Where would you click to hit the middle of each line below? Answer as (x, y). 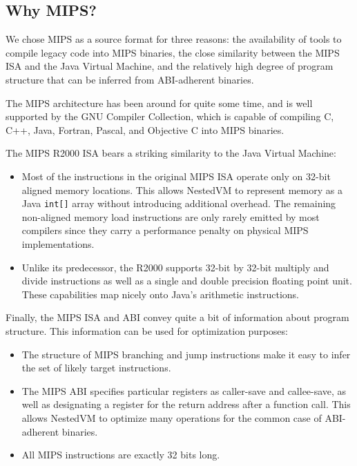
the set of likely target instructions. (96, 368)
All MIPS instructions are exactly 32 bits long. (121, 455)
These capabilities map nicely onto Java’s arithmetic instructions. (160, 294)
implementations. (58, 243)
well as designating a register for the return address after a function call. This (186, 404)
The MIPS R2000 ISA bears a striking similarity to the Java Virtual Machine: (171, 153)
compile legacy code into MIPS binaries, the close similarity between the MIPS (173, 52)
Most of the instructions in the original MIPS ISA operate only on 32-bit (176, 176)
